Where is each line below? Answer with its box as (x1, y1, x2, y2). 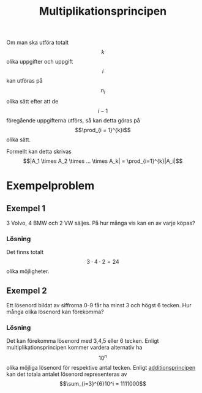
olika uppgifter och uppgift (6, 58, 73, 65)
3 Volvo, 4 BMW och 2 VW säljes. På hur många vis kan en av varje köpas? (6, 219, 195, 226)
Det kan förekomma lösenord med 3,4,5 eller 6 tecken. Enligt (6, 337, 159, 345)
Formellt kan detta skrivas (6, 148, 72, 155)
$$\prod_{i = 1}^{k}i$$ (75, 126, 131, 133)
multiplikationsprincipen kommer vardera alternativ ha (6, 344, 143, 351)
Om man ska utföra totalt (6, 39, 69, 47)
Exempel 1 (6, 203, 46, 214)
